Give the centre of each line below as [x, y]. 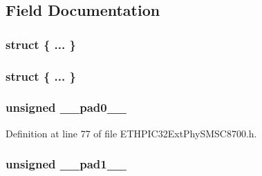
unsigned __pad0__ [66, 107]
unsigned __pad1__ [66, 164]
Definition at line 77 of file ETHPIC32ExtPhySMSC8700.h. [131, 133]
